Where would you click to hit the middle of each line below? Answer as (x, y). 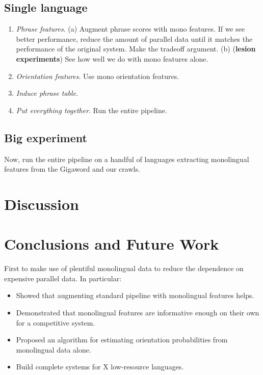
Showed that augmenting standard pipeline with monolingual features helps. (135, 295)
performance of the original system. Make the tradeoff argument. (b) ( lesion (136, 49)
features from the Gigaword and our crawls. (72, 169)
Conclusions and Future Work (112, 244)
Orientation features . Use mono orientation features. (98, 76)
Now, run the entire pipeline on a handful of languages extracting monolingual (127, 159)
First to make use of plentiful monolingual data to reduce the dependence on (124, 268)
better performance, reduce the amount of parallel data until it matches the (134, 38)
